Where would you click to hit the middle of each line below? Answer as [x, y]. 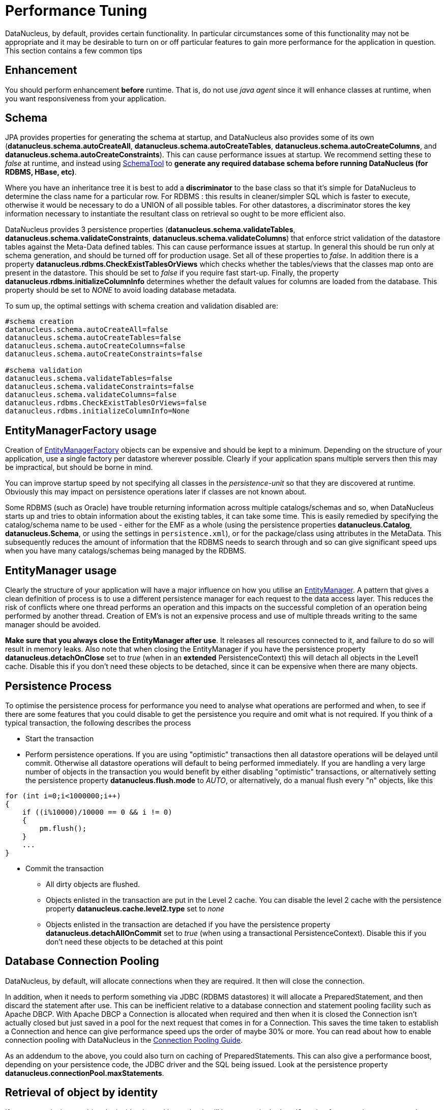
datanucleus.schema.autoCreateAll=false [87, 330]
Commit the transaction [65, 868]
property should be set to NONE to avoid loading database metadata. [121, 290]
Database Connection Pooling [82, 961]
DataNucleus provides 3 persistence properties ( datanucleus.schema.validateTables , [150, 230]
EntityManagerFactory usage [81, 430]
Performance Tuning [76, 11]
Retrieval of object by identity [82, 1093]
